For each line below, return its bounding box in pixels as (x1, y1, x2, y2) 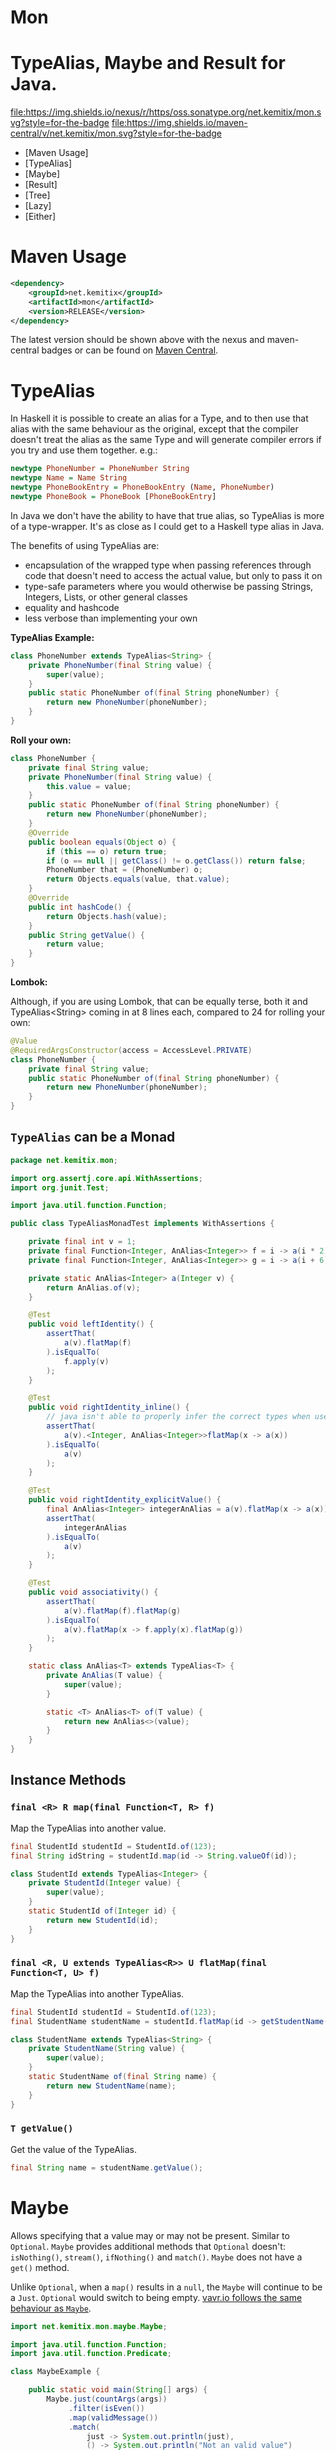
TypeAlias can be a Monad (10, 1129, 176, 1146)
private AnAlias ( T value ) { (46, 1671, 163, 1681)
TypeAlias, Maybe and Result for (10, 52, 286, 75)
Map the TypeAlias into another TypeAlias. (10, 1987, 185, 2000)
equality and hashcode (24, 601, 120, 613)
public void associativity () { (28, 1587, 159, 1598)
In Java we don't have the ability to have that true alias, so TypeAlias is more (10, 509, 325, 521)
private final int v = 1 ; (28, 1237, 137, 1247)
